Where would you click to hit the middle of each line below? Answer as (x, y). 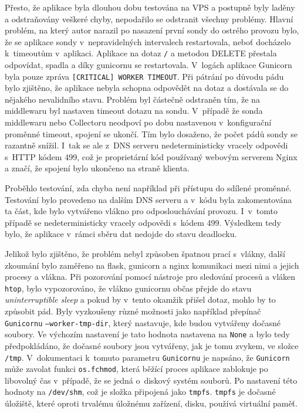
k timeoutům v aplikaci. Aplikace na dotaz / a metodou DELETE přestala (141, 53)
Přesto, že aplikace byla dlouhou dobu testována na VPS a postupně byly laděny (150, 7)
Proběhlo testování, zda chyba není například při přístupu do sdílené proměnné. (148, 188)
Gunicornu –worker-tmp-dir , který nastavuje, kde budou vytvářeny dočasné (143, 322)
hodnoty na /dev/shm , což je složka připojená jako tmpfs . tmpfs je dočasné (140, 392)
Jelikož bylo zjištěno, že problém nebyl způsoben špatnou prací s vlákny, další (145, 253)
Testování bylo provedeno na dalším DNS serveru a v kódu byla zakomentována (148, 199)
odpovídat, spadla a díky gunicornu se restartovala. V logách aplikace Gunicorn (148, 65)
